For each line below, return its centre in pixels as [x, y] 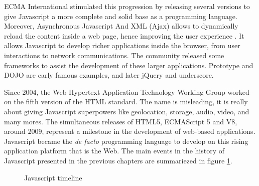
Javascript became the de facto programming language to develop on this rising [126, 141]
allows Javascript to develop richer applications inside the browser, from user [122, 45]
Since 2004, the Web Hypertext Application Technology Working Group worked [127, 91]
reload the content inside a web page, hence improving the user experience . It [124, 35]
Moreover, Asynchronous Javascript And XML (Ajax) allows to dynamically [121, 26]
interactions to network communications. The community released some [114, 55]
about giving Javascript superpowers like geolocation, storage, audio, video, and [127, 111]
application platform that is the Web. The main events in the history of [114, 151]
